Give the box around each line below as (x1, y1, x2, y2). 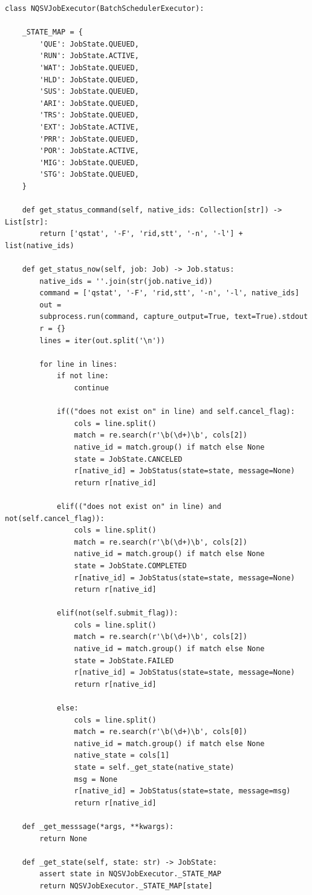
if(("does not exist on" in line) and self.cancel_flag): (56, 407, 295, 416)
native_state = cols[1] (74, 751, 170, 760)
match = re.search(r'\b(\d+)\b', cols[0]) (74, 727, 247, 736)
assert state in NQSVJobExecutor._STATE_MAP (39, 870, 221, 879)
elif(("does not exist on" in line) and (56, 502, 221, 511)
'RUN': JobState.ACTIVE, (39, 51, 139, 61)
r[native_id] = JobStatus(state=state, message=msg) (74, 787, 291, 796)
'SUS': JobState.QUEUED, (39, 87, 139, 96)
